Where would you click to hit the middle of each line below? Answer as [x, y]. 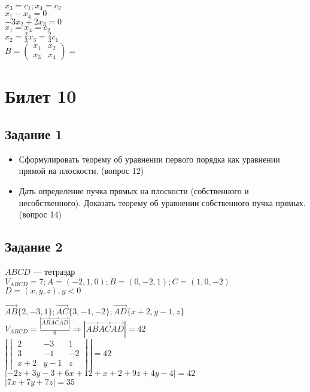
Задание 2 [34, 246]
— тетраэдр [54, 271]
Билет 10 [41, 96]
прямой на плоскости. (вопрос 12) [81, 171]
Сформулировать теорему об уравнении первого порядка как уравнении [149, 159]
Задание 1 [34, 134]
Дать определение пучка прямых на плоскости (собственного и [134, 190]
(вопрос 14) [40, 214]
